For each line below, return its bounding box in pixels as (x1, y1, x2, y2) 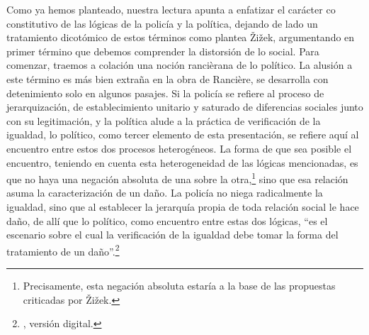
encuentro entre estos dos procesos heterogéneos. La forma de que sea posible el (6, 141, 352, 155)
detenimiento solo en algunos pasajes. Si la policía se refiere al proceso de (6, 85, 324, 100)
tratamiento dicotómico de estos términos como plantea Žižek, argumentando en (6, 30, 355, 45)
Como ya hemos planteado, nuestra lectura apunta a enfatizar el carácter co (6, 2, 336, 16)
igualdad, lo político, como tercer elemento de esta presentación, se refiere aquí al (6, 127, 359, 142)
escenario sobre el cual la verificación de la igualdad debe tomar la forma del (6, 227, 339, 242)
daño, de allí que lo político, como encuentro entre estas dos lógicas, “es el (6, 213, 328, 228)
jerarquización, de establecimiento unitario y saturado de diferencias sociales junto (6, 99, 363, 114)
